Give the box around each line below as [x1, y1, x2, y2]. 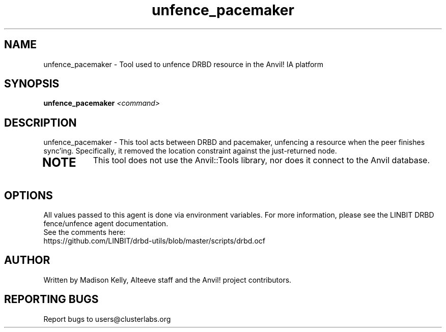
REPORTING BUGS [4, 293, 99, 306]
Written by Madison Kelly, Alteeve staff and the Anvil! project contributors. [43, 275, 292, 284]
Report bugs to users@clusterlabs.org [43, 314, 171, 323]
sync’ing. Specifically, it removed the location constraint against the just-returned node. [43, 146, 337, 156]
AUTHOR [4, 254, 50, 267]
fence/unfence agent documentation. [43, 219, 169, 228]
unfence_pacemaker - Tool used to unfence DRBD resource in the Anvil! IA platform [43, 59, 324, 69]
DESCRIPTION [4, 116, 77, 129]
